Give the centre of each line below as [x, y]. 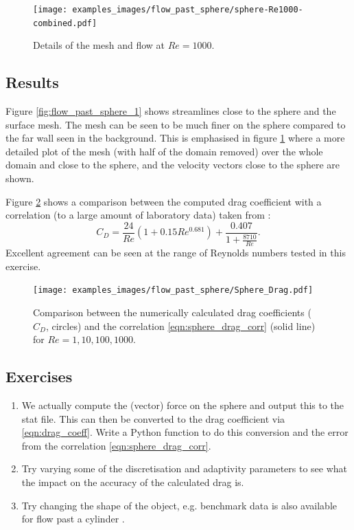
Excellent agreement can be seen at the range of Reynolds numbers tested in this [176, 253]
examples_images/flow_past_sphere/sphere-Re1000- [188, 10]
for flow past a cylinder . [73, 519]
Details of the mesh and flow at [99, 45]
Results [32, 82]
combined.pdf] [65, 23]
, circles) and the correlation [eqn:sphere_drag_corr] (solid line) [180, 325]
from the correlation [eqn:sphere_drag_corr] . [116, 445]
